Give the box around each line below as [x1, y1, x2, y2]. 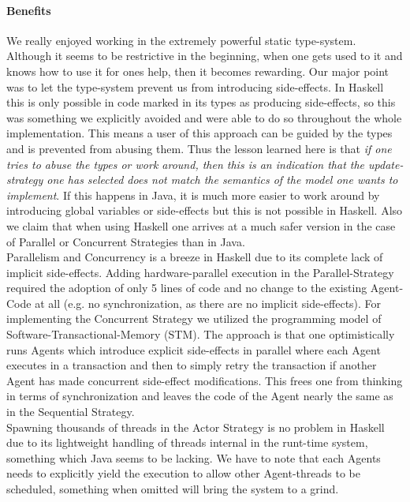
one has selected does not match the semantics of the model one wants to [47, 171, 398, 188]
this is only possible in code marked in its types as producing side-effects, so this [6, 94, 396, 111]
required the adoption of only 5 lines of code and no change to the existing [6, 279, 367, 296]
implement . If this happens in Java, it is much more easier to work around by [6, 186, 380, 203]
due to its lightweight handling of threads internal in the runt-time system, [6, 434, 368, 451]
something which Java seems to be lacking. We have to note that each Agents [6, 449, 381, 466]
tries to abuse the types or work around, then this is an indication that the [6, 155, 365, 172]
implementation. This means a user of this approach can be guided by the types [6, 125, 393, 141]
